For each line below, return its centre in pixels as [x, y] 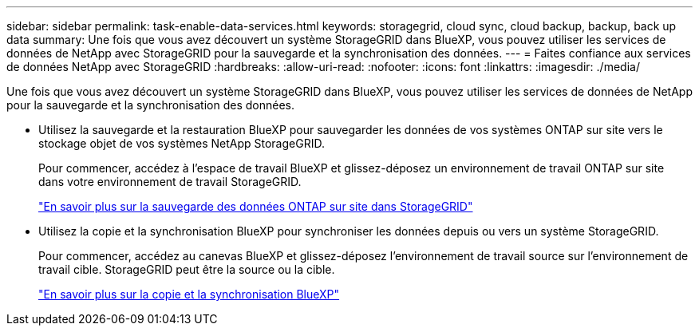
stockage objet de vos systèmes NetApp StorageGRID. [182, 143]
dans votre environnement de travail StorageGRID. [170, 182]
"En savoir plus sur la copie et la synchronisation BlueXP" [189, 294]
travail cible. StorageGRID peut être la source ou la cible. [187, 269]
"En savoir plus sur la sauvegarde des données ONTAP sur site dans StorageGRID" [256, 206]
